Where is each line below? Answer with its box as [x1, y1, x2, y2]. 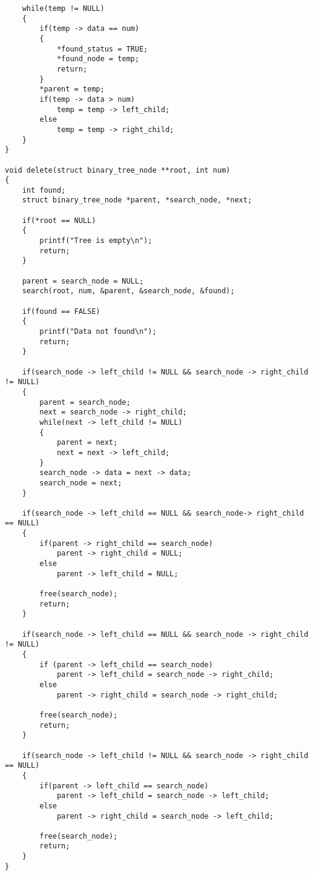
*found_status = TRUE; [56, 44, 148, 53]
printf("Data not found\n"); [39, 327, 157, 336]
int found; [22, 185, 66, 195]
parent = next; [56, 438, 118, 447]
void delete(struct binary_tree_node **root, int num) [5, 165, 231, 175]
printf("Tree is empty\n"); [39, 236, 153, 245]
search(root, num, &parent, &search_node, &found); [22, 287, 235, 296]
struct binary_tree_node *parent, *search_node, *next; [22, 196, 252, 205]
